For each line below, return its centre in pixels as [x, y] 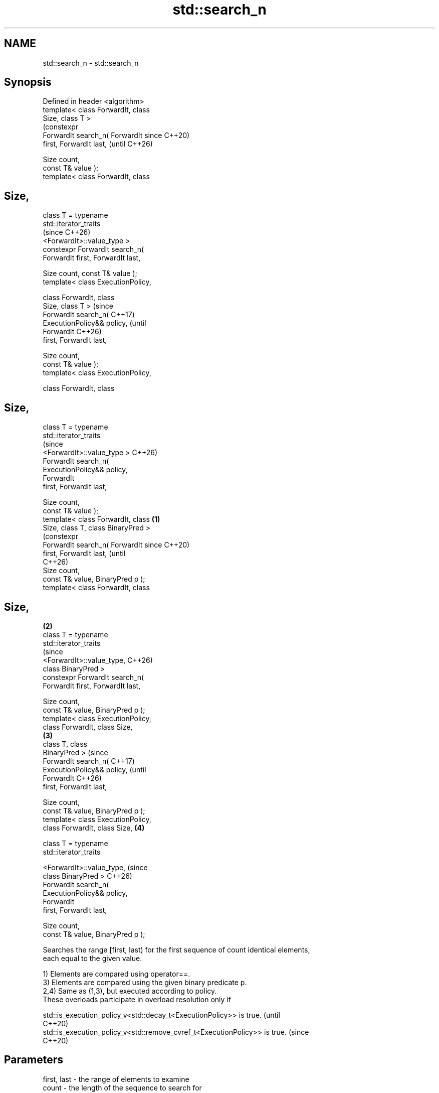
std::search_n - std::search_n [91, 63]
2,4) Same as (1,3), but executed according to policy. [130, 991]
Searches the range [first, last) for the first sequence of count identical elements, [176, 949]
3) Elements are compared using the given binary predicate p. [145, 982]
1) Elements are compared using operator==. [117, 974]
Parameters [34, 1060]
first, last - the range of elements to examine [116, 1079]
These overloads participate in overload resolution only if [137, 999]
